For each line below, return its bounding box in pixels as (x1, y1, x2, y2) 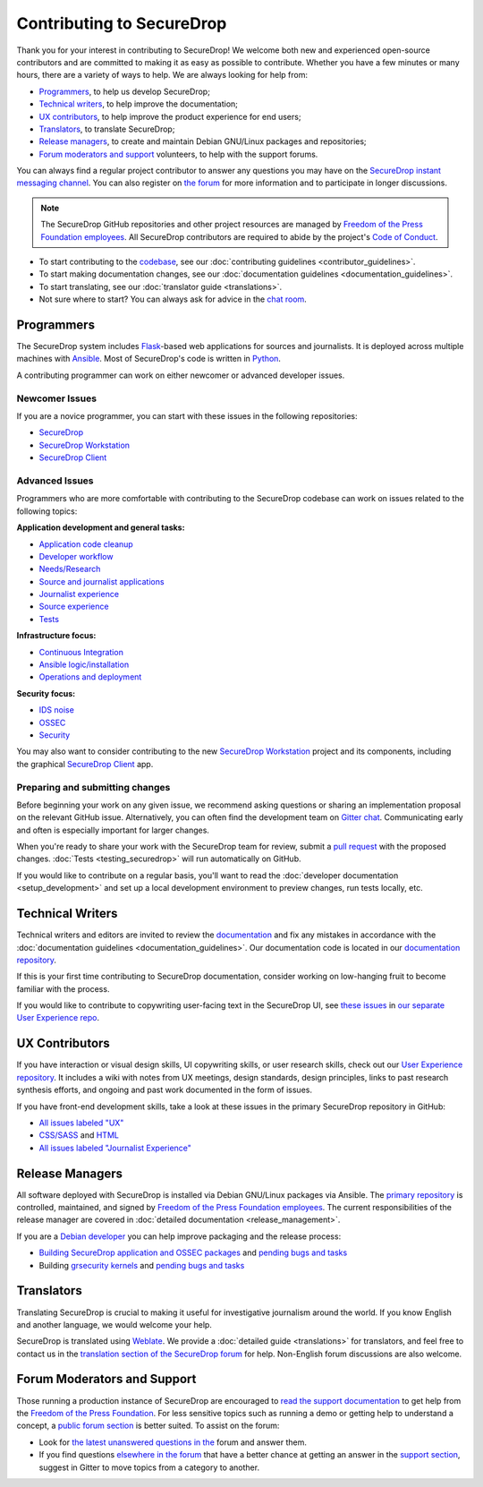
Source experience (38, 601, 109, 612)
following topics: (16, 506, 78, 517)
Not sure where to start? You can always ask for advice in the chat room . (38, 294, 308, 304)
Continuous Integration (38, 646, 124, 657)
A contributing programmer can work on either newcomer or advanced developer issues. (16, 370, 345, 380)
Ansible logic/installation (38, 659, 130, 671)
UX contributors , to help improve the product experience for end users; (38, 111, 301, 122)
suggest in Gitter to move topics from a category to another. (38, 1462, 259, 1473)
